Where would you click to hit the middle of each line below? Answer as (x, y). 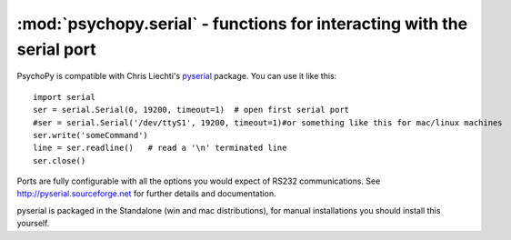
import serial (64, 97)
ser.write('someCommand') (91, 135)
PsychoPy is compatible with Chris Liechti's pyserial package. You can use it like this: (177, 76)
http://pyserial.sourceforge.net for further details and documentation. (146, 194)
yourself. (33, 224)
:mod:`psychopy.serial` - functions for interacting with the (242, 24)
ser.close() (60, 160)
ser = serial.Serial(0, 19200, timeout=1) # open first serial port (191, 110)
